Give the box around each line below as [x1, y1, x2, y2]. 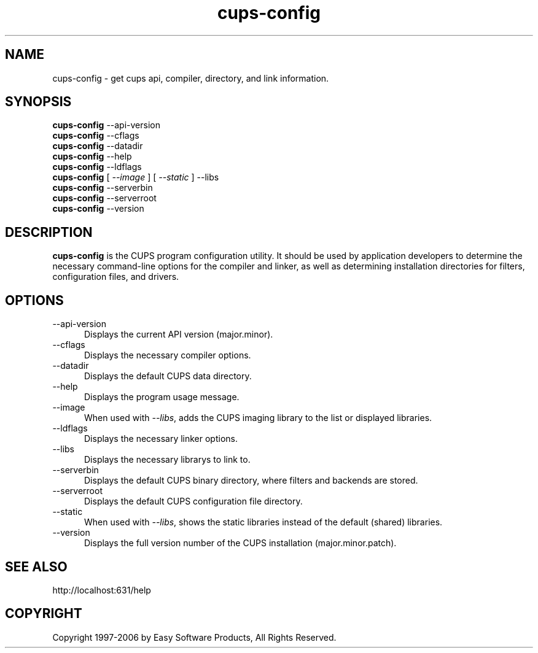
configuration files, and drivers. [52, 271, 179, 282]
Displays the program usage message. [84, 392, 240, 403]
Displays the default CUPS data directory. [84, 371, 252, 382]
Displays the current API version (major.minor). [84, 329, 273, 340]
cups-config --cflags [52, 130, 139, 141]
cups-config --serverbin [52, 182, 153, 193]
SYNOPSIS [5, 94, 72, 110]
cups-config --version [52, 203, 144, 214]
